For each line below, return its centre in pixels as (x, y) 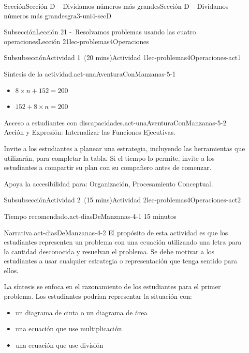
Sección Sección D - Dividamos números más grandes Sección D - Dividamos (116, 6)
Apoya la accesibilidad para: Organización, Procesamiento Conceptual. (109, 183)
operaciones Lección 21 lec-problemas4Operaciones (76, 41)
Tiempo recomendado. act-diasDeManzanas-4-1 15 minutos (90, 216)
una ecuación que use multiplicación (68, 329)
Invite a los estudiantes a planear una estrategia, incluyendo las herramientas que (124, 148)
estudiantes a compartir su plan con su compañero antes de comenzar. (108, 167)
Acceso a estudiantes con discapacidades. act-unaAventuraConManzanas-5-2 (115, 122)
